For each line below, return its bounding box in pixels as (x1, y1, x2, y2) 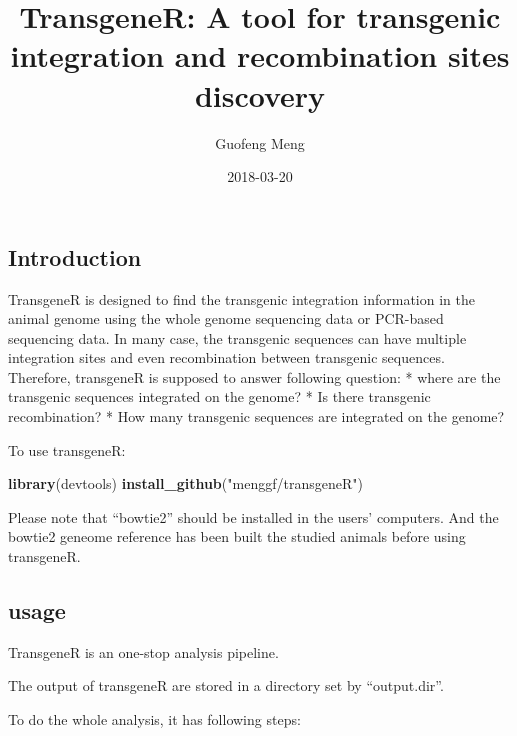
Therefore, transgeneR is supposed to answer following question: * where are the (8, 366, 501, 387)
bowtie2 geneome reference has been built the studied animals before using (8, 526, 466, 547)
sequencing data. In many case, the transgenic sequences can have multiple (8, 327, 467, 348)
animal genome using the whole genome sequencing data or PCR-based (8, 308, 444, 329)
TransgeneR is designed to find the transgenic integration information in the (8, 288, 475, 309)
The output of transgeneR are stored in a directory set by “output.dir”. (8, 675, 444, 696)
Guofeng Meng (215, 132, 305, 153)
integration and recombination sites (10, 35, 510, 76)
